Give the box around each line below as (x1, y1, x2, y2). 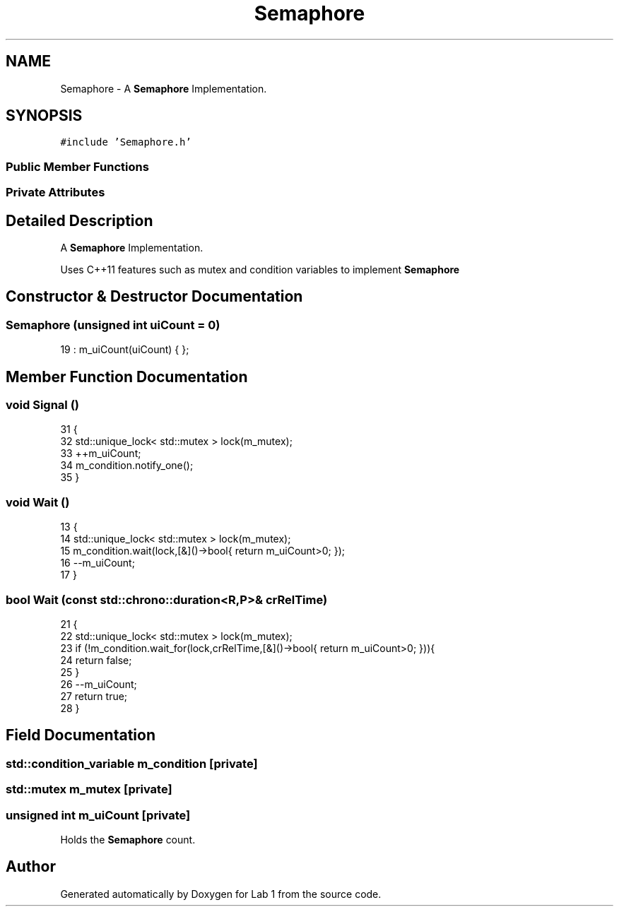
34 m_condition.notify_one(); (60, 459, 194, 472)
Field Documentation (6, 726, 155, 745)
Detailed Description (6, 211, 153, 230)
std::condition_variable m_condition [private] (6, 756, 258, 771)
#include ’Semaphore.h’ (60, 136, 191, 148)
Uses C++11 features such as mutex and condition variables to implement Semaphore (60, 263, 460, 276)
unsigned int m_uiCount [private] (6, 807, 191, 822)
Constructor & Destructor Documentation (6, 288, 303, 306)
